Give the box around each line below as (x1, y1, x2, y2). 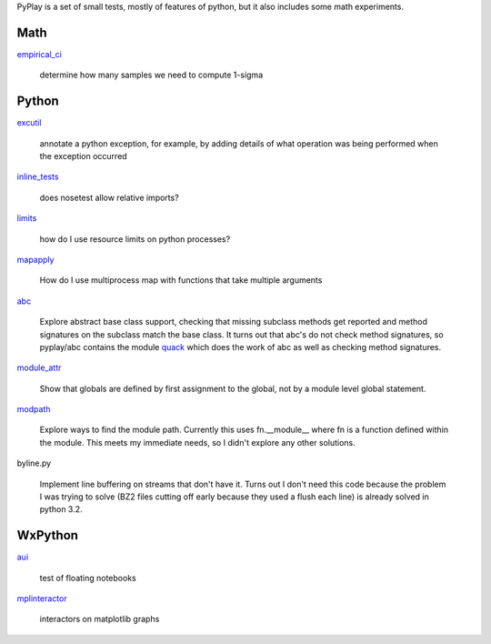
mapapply (16, 254, 55, 265)
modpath (16, 404, 51, 415)
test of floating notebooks (39, 572, 136, 583)
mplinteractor (16, 593, 67, 604)
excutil (16, 117, 42, 128)
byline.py (16, 458, 52, 468)
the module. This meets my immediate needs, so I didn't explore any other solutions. (39, 437, 356, 448)
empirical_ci (16, 48, 63, 59)
